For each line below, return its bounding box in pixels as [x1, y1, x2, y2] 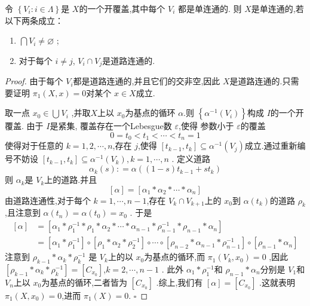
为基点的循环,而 [144, 250, 205, 263]
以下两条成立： [5, 14, 63, 26]
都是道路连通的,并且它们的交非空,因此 [73, 75, 220, 87]
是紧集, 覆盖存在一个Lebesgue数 [50, 120, 172, 132]
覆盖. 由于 [5, 120, 44, 132]
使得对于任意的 [5, 139, 63, 152]
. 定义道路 [171, 152, 211, 165]
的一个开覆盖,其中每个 [79, 2, 165, 14]
